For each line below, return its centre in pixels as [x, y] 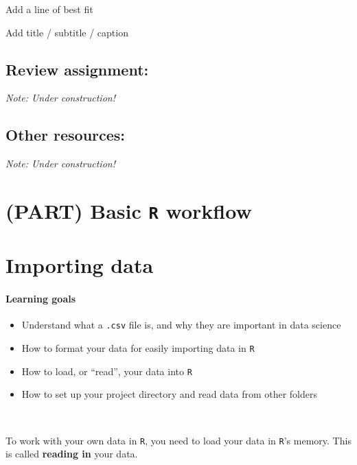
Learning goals [41, 299]
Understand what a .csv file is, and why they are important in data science [181, 325]
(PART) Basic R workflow [129, 210]
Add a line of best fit [49, 9]
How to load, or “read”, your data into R [107, 371]
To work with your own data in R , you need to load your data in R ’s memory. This [178, 440]
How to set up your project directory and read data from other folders [170, 394]
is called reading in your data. [72, 454]
